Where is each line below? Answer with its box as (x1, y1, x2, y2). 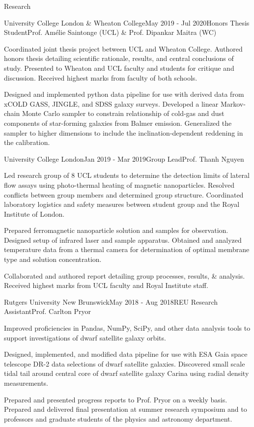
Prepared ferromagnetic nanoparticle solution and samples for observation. (4, 225, 228, 235)
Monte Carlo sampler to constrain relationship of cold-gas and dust (22, 108, 225, 118)
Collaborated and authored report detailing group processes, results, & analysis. (4, 270, 245, 281)
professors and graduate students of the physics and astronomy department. (4, 413, 232, 424)
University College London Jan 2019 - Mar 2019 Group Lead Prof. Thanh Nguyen (4, 153, 244, 164)
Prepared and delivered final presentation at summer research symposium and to (4, 404, 247, 414)
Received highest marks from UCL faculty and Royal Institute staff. (4, 280, 208, 290)
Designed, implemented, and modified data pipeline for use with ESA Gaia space (4, 349, 248, 359)
